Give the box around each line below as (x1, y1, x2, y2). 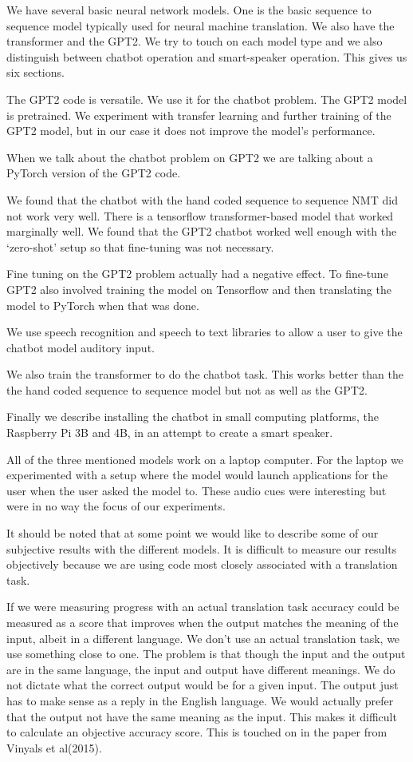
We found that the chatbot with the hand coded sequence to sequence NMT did (6, 191, 398, 208)
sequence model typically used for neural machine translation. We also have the (6, 17, 395, 34)
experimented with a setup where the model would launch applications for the (6, 466, 388, 483)
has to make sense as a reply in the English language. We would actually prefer (6, 692, 394, 708)
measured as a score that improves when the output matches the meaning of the (6, 614, 399, 630)
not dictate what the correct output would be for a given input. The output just (6, 677, 399, 693)
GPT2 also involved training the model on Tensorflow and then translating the (6, 280, 391, 297)
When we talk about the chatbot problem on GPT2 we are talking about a (6, 149, 373, 165)
